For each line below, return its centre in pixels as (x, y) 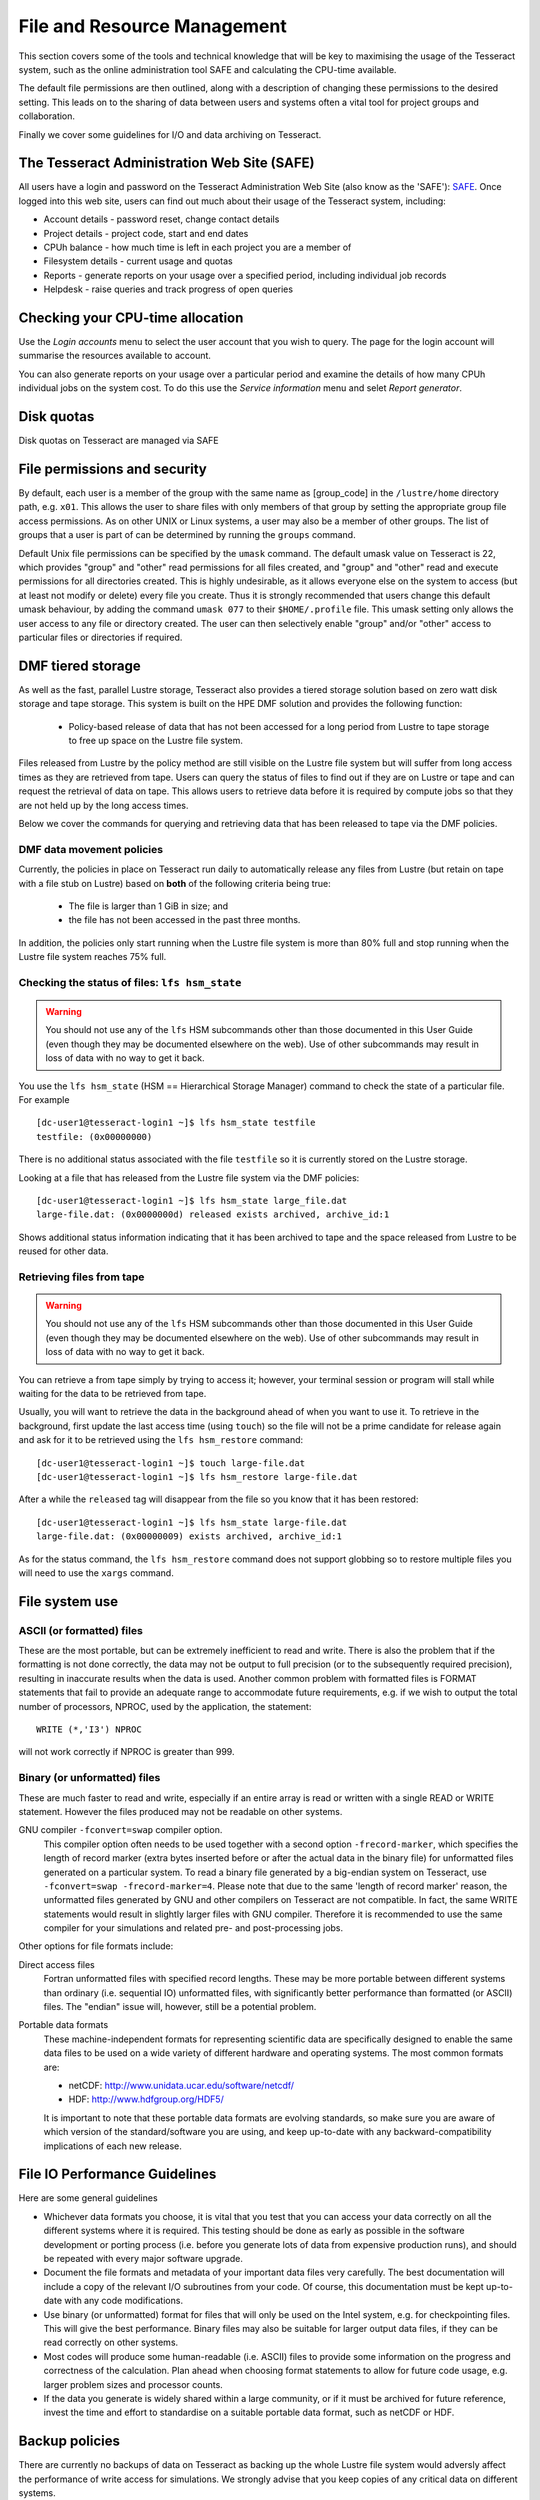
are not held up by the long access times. (103, 805)
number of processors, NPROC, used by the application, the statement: (165, 1706)
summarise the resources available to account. (115, 356)
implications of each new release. (112, 2146)
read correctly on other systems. (111, 2342)
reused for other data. (63, 1251)
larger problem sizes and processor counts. (133, 2384)
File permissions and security (112, 468)
